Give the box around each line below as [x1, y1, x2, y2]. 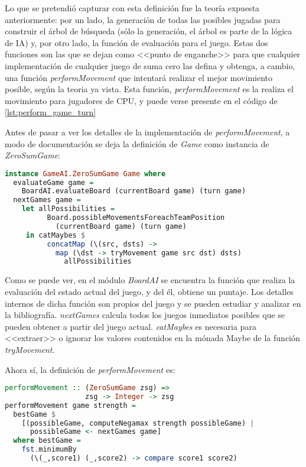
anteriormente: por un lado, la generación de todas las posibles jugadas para [5, 13, 281, 25]
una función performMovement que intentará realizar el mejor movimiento [5, 71, 272, 83]
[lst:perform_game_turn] [5, 106, 96, 118]
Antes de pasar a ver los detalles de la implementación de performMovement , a [5, 125, 290, 138]
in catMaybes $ [25, 231, 86, 239]
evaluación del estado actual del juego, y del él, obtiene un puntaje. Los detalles [5, 285, 294, 297]
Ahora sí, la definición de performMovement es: [5, 363, 175, 375]
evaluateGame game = [13, 178, 94, 187]
